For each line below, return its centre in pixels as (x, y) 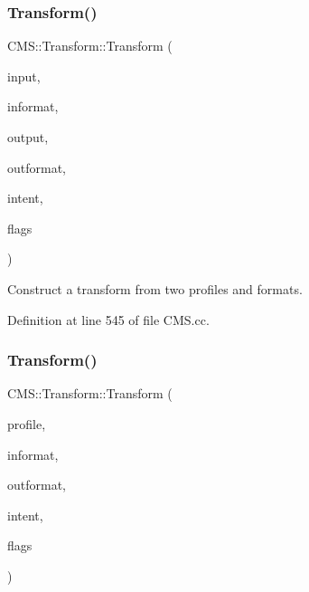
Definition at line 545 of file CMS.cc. (108, 319)
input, (24, 76)
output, (28, 137)
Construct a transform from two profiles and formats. (155, 288)
